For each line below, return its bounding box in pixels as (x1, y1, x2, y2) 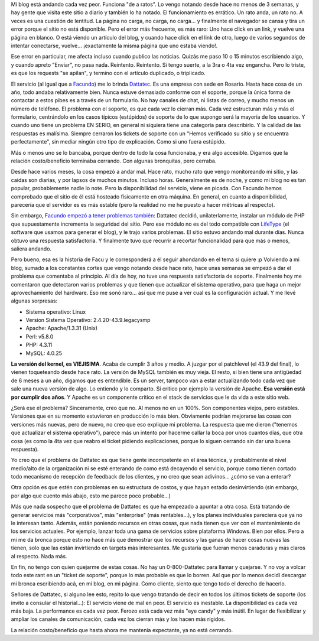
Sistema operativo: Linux (25, 308, 86, 315)
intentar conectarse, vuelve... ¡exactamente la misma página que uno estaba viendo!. (11, 42, 218, 49)
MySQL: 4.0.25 (25, 349, 62, 357)
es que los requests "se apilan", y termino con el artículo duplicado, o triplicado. (11, 70, 206, 77)
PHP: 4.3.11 (25, 341, 53, 349)
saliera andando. (11, 245, 52, 252)
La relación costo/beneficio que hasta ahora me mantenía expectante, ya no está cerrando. (11, 626, 233, 633)
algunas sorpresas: (11, 297, 58, 304)
